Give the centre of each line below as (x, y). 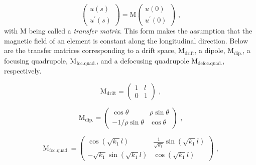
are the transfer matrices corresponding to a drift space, (90, 50)
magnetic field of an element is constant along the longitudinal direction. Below (126, 40)
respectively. (23, 71)
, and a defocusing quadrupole (143, 60)
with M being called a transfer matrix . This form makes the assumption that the (128, 31)
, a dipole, (210, 50)
